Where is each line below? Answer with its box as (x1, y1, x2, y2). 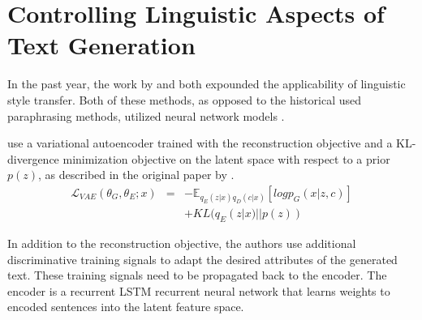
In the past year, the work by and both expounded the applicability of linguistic (7, 75, 406, 92)
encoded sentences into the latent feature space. (7, 298, 244, 315)
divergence (7, 150, 59, 167)
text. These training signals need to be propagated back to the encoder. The (7, 267, 387, 284)
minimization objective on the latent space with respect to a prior (62, 150, 390, 167)
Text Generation (7, 28, 196, 62)
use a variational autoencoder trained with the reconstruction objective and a (7, 134, 393, 151)
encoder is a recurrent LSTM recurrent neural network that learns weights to (7, 282, 390, 299)
